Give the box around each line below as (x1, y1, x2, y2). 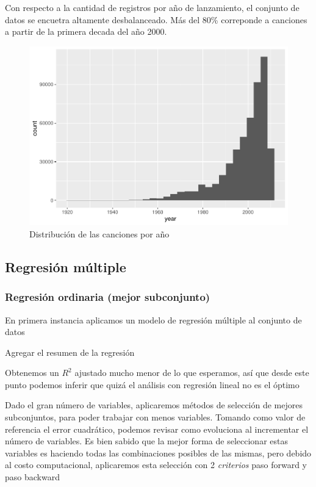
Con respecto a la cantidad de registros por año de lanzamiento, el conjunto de (5, 1, 300, 13)
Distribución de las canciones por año (29, 227, 170, 240)
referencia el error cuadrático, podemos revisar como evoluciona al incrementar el (5, 422, 309, 435)
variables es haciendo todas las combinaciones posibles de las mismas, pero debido (5, 446, 312, 459)
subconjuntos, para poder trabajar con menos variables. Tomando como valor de (5, 411, 306, 424)
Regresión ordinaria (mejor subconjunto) (5, 289, 210, 305)
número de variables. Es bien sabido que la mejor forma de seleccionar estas (5, 435, 288, 447)
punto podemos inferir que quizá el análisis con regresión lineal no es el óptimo (5, 378, 300, 391)
